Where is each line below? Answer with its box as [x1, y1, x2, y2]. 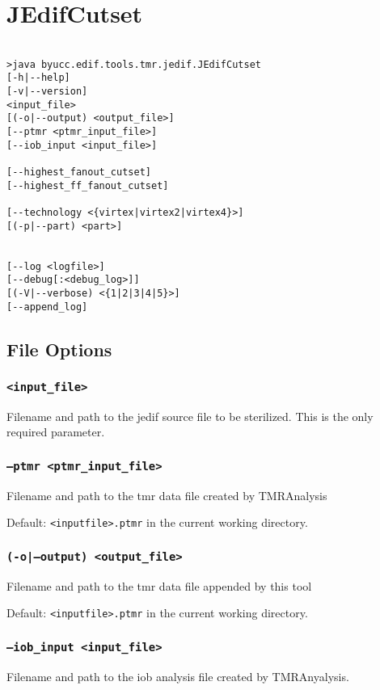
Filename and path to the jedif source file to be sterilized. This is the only [6, 407, 374, 424]
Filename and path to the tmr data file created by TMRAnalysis [6, 486, 327, 503]
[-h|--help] [6, 72, 70, 84]
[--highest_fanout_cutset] [6, 166, 151, 179]
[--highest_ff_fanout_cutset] [6, 179, 169, 191]
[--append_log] [6, 301, 88, 313]
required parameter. [6, 423, 105, 440]
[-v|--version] [6, 86, 88, 98]
